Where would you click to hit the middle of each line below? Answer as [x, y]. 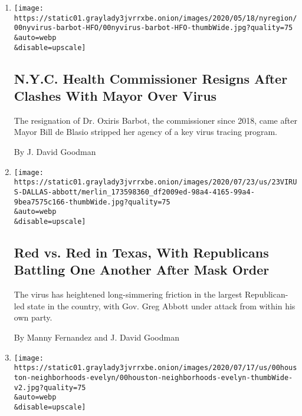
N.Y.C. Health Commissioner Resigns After [151, 78]
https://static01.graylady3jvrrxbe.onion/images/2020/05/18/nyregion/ [155, 18]
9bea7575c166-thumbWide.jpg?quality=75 [92, 202]
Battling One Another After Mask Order [142, 270]
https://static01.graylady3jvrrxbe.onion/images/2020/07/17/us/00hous [155, 368]
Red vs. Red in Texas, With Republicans [141, 252]
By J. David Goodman [55, 152]
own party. [33, 317]
